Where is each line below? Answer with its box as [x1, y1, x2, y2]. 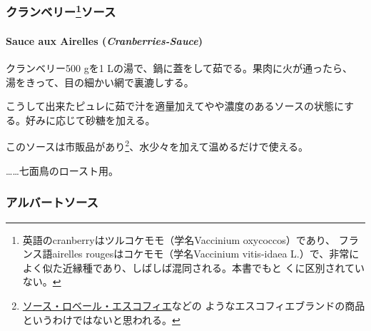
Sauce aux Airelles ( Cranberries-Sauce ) [6, 33, 203, 48]
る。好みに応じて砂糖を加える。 [6, 112, 156, 127]
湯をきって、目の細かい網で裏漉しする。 [6, 74, 194, 89]
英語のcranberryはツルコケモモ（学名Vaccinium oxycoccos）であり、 [22, 232, 336, 247]
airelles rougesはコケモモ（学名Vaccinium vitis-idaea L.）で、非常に [52, 246, 360, 261]
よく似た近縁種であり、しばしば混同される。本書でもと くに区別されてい [22, 260, 365, 275]
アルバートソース [6, 193, 98, 211]
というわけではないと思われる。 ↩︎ [22, 312, 181, 327]
